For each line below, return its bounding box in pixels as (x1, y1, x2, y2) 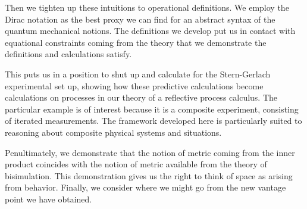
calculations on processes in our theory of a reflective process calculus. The (5, 91, 278, 104)
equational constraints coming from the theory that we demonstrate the (5, 36, 267, 48)
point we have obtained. (5, 192, 92, 205)
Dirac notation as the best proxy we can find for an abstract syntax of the (5, 13, 275, 25)
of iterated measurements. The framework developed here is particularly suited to (5, 114, 302, 127)
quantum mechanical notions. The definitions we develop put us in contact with (5, 24, 296, 37)
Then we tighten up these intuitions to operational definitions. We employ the (5, 1, 289, 13)
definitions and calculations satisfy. (5, 48, 132, 60)
